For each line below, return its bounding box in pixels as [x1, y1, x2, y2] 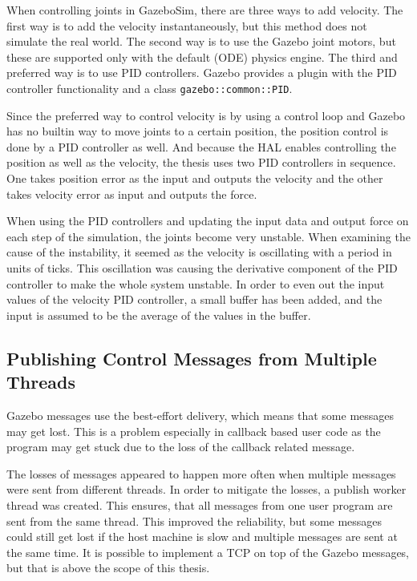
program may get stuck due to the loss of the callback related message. [6, 438, 355, 455]
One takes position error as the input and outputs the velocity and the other [6, 170, 383, 186]
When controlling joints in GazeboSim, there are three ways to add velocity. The [6, 2, 403, 18]
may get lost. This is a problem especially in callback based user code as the [6, 422, 381, 439]
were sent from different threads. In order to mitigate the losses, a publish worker [6, 481, 407, 498]
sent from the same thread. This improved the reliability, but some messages [6, 512, 383, 529]
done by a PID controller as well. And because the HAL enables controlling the [6, 138, 396, 155]
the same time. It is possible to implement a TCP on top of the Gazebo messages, [6, 543, 410, 560]
